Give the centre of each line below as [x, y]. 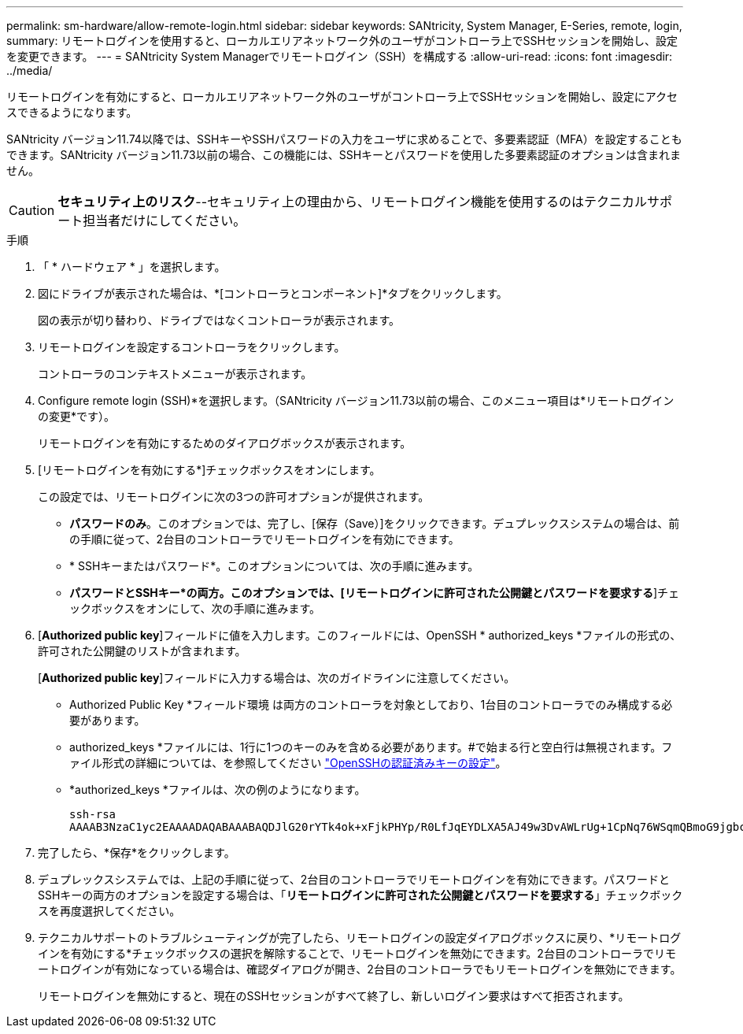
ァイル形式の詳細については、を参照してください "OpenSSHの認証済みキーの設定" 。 [288, 763]
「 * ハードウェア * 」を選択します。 [132, 267]
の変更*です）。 [77, 416]
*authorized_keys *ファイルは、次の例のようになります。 [218, 789]
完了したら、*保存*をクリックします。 [137, 852]
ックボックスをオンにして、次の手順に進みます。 [195, 608]
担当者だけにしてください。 [164, 221]
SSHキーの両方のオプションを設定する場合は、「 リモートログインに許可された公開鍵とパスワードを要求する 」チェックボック [360, 895]
